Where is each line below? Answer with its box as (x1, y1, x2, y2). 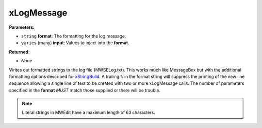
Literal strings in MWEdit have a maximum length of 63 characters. (22, 110, 155, 115)
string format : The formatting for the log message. (21, 33, 126, 39)
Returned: (9, 49, 30, 55)
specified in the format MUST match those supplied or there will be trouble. (9, 87, 161, 93)
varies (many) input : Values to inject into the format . (21, 40, 130, 46)
